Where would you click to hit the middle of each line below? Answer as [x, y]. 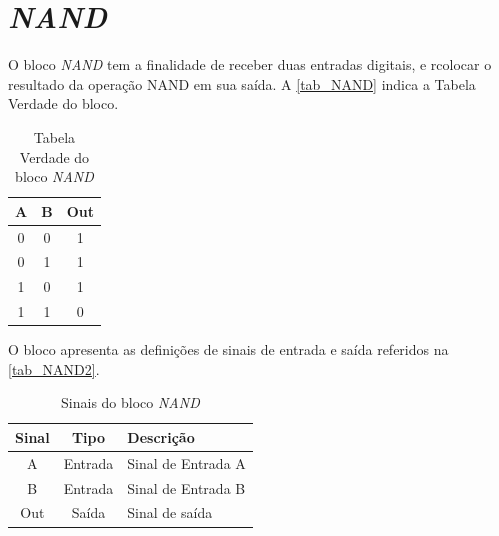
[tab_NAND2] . [54, 368]
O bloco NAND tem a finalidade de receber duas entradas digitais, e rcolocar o [250, 64]
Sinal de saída [170, 512]
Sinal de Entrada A [186, 462]
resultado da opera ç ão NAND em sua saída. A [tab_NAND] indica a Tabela [242, 83]
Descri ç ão [161, 436]
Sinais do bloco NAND [130, 402]
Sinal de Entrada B [186, 487]
